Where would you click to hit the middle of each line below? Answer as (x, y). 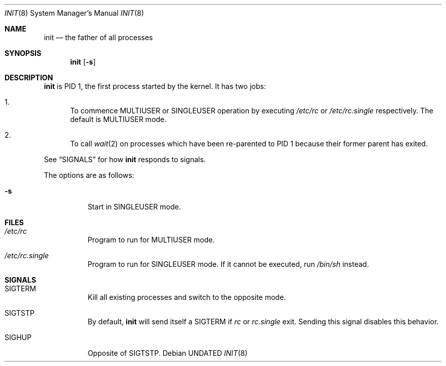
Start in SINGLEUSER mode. (134, 207)
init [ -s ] (83, 62)
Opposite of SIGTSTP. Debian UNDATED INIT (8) (168, 353)
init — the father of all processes (98, 37)
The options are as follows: (89, 175)
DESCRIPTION (29, 78)
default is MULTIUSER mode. (118, 119)
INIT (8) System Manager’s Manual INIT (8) (75, 13)
